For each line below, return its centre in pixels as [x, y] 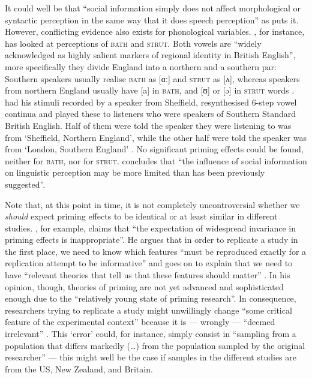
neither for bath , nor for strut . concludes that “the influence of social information [156, 160]
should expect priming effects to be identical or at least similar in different [141, 216]
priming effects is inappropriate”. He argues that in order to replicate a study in [151, 240]
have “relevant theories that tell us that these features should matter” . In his [148, 275]
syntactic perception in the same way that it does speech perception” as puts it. [152, 19]
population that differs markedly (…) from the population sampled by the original [155, 345]
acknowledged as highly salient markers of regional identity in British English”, [150, 55]
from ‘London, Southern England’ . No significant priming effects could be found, [154, 149]
